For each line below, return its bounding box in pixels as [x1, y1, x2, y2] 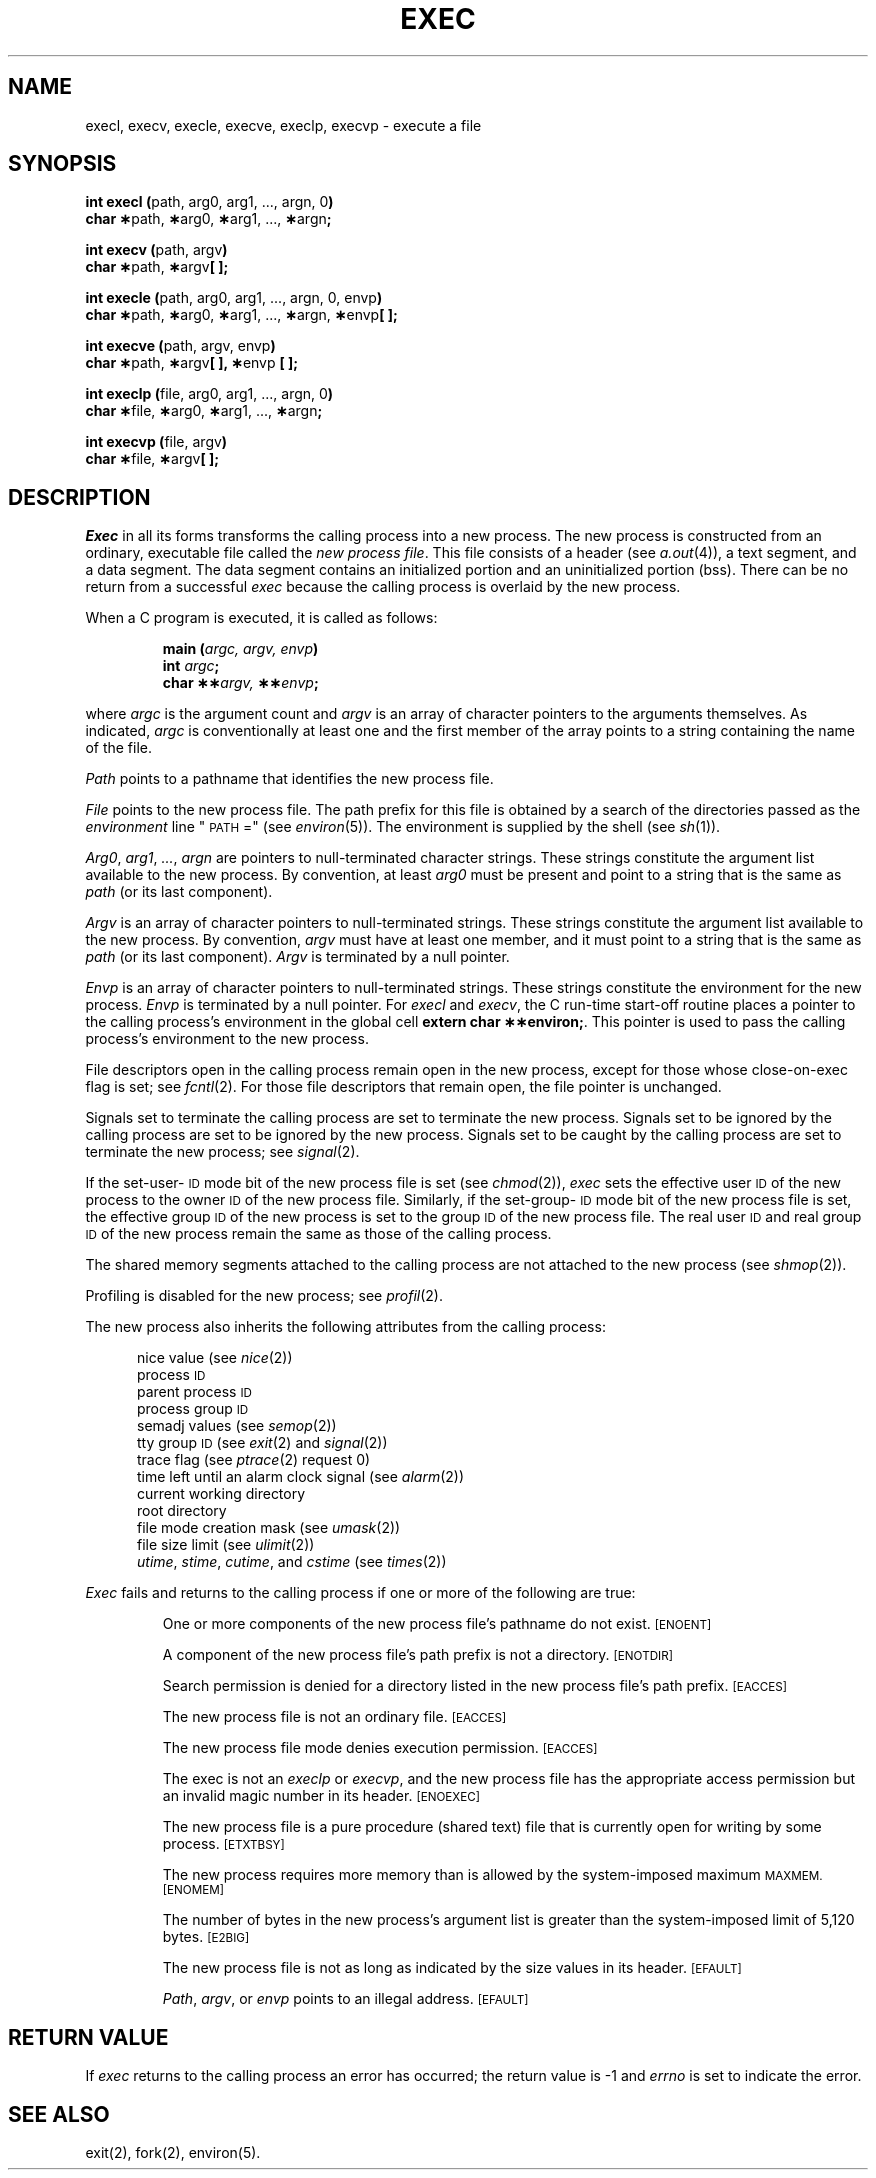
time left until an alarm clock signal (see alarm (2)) [137, 1468, 465, 1486]
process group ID [137, 1400, 249, 1418]
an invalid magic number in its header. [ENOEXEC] [162, 1787, 481, 1805]
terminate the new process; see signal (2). [85, 1143, 360, 1161]
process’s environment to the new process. [85, 1030, 369, 1048]
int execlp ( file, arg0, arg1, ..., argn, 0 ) [85, 385, 334, 403]
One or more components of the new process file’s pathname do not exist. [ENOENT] [162, 1615, 712, 1633]
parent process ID [137, 1383, 252, 1401]
